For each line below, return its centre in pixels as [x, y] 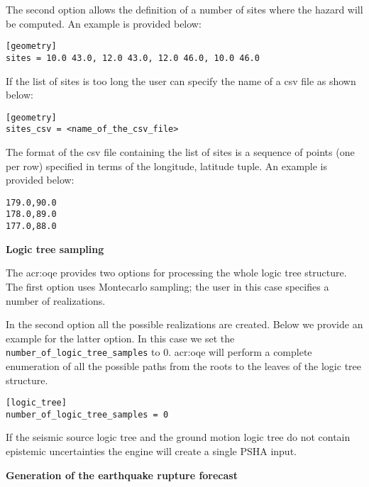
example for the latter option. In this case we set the [120, 338]
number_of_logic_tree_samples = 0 [87, 414]
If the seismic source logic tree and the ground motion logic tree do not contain [178, 437]
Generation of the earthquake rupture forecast [122, 475]
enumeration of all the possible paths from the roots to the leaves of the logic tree [184, 365]
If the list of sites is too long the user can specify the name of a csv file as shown [181, 80]
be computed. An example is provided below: [104, 23]
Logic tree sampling [55, 248]
